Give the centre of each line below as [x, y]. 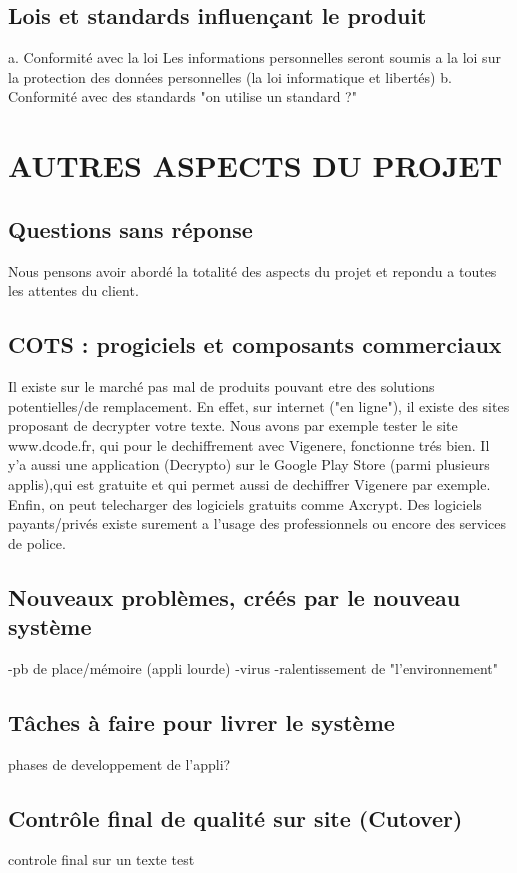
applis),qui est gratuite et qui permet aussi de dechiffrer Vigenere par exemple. [249, 483]
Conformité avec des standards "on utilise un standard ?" [182, 96]
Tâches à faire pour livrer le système [201, 721]
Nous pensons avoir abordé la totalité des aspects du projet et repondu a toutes [252, 270]
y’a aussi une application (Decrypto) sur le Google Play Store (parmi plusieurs [249, 464]
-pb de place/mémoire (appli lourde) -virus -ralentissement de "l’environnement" [253, 667]
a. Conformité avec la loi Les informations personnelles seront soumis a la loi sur [254, 57]
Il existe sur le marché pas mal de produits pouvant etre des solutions [221, 385]
